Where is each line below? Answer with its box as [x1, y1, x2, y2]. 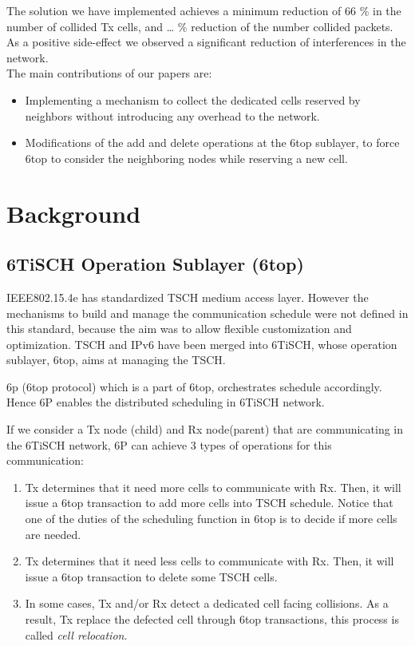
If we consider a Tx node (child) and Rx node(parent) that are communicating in [6, 421, 404, 438]
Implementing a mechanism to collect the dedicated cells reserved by [25, 91, 361, 108]
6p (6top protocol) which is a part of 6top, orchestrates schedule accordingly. [6, 378, 382, 394]
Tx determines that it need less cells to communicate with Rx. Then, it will [25, 553, 394, 569]
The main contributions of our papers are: [6, 65, 212, 81]
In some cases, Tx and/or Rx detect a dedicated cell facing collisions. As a [25, 595, 389, 612]
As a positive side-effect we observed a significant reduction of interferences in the [6, 34, 406, 50]
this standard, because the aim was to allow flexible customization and [6, 320, 352, 337]
